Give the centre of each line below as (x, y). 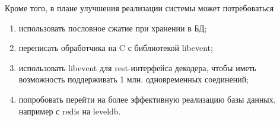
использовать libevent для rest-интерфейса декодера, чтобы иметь (138, 67)
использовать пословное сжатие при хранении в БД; (113, 28)
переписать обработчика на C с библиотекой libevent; (116, 48)
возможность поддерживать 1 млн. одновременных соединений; (134, 79)
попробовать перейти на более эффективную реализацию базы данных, (147, 99)
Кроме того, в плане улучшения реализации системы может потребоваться (139, 8)
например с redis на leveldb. (70, 111)
